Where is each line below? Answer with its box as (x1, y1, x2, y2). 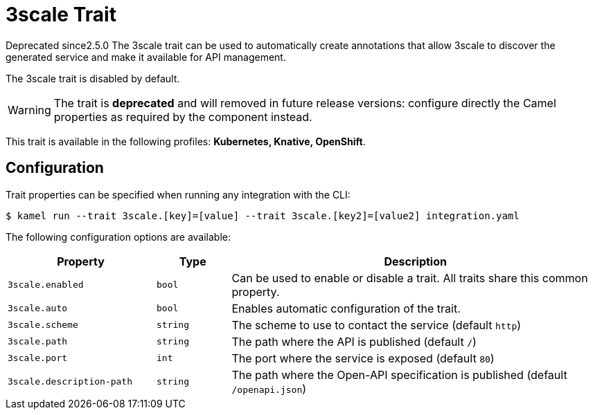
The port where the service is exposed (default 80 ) (231, 351, 495, 365)
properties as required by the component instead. (53, 109, 312, 124)
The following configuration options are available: (6, 230, 231, 243)
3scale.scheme (8, 320, 78, 331)
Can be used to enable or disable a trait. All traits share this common (231, 270, 588, 285)
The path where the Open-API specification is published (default (231, 367, 567, 382)
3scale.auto (8, 303, 68, 314)
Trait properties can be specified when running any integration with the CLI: (6, 188, 351, 201)
